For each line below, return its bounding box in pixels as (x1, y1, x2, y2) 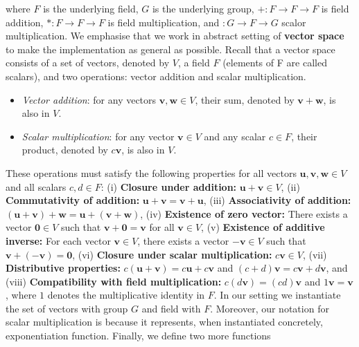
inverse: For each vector (6, 233, 111, 247)
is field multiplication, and (107, 15, 220, 29)
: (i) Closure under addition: (100, 179, 237, 194)
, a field (177, 55, 210, 70)
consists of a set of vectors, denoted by (6, 55, 170, 70)
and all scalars (6, 179, 67, 194)
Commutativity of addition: (6, 193, 140, 207)
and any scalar (204, 129, 266, 143)
